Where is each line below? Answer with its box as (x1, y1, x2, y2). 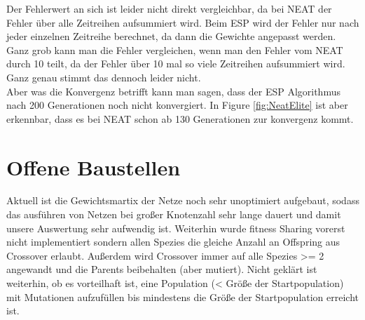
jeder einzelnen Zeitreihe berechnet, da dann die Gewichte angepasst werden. (6, 29, 336, 44)
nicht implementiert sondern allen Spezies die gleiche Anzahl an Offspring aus (6, 234, 340, 249)
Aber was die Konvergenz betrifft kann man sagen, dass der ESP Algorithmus (6, 84, 340, 98)
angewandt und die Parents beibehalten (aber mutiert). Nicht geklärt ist (6, 262, 317, 276)
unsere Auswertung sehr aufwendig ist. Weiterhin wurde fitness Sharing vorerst (6, 220, 345, 235)
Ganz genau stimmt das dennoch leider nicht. (6, 69, 201, 84)
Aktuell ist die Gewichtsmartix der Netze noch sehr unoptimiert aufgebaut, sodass (6, 193, 359, 208)
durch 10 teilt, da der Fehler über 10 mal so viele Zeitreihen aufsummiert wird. (6, 56, 345, 71)
